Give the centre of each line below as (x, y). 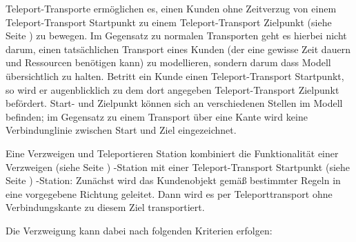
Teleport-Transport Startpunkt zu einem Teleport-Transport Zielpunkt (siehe (169, 22)
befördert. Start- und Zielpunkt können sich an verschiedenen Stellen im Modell (174, 103)
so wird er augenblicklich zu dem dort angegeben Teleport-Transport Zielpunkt (172, 89)
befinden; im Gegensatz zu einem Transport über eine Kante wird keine (157, 116)
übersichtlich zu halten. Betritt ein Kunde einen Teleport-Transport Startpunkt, (175, 75)
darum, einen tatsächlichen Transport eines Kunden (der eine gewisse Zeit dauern (178, 49)
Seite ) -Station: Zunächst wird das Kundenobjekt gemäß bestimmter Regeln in (173, 180)
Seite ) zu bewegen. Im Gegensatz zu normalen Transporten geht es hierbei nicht (176, 36)
